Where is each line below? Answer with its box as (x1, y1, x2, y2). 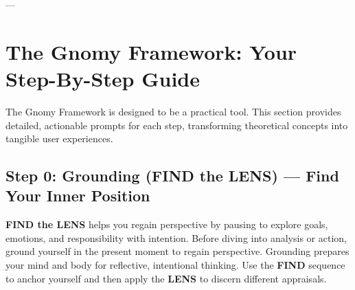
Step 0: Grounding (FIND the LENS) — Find (5, 165, 339, 186)
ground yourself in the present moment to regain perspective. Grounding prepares (5, 244, 350, 258)
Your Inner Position (5, 185, 150, 206)
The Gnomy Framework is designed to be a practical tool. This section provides (5, 104, 341, 118)
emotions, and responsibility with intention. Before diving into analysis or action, (5, 230, 347, 245)
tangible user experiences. (5, 131, 113, 146)
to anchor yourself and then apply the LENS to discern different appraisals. (5, 271, 327, 285)
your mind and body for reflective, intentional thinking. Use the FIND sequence (5, 258, 345, 272)
